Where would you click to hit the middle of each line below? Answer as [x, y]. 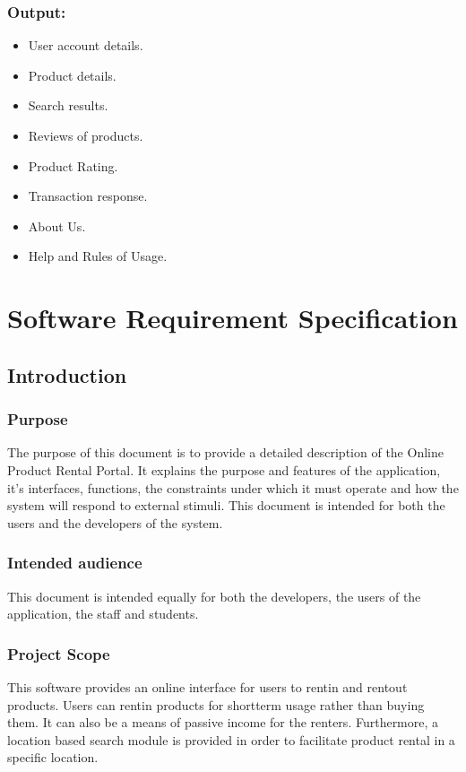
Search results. [68, 105]
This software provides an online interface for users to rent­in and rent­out [207, 686]
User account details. [86, 45]
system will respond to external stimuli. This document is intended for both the [226, 505]
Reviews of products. [86, 135]
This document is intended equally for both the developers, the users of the [214, 596]
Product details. [72, 75]
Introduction [67, 374]
